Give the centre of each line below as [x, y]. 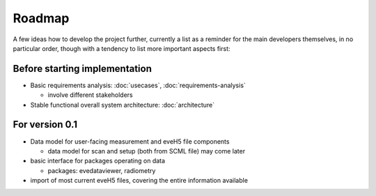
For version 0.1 [45, 125]
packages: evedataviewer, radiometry [102, 170]
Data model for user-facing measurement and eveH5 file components [130, 141]
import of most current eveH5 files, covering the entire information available [139, 181]
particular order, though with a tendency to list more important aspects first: [122, 48]
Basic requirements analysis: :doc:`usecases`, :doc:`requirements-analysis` [138, 85]
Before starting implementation [83, 69]
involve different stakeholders [91, 95]
